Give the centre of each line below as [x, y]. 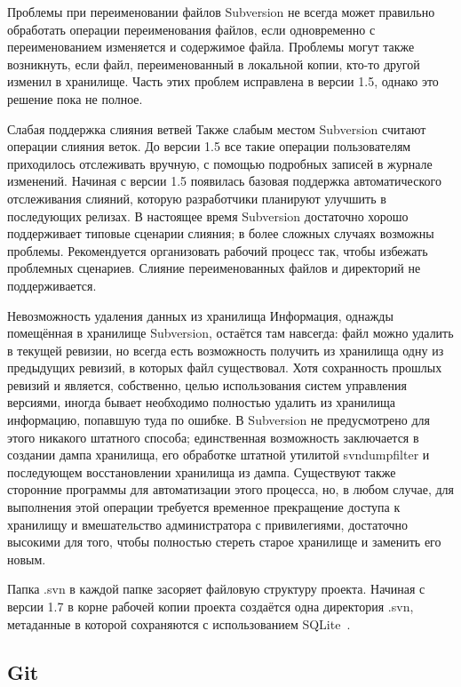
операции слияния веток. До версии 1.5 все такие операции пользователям [209, 146]
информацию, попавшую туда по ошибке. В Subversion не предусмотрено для [219, 420]
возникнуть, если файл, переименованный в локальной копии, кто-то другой [214, 64]
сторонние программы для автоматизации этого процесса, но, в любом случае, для [231, 489]
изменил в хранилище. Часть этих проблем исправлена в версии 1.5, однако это [223, 81]
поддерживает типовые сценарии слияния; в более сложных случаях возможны [221, 233]
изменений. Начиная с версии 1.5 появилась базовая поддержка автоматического [224, 181]
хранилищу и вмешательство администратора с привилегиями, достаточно [208, 524]
